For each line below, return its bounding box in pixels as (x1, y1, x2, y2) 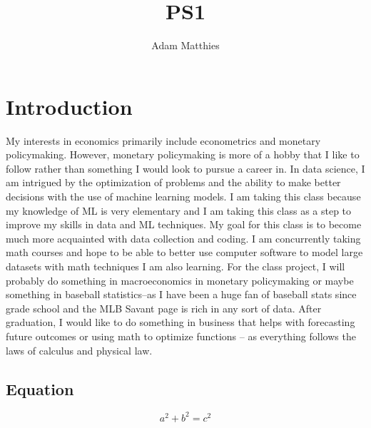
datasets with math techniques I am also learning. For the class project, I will (6, 259, 345, 273)
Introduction (6, 91, 133, 121)
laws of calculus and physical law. (6, 342, 153, 357)
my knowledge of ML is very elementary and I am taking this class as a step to (6, 203, 352, 218)
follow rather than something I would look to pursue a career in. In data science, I (6, 160, 365, 175)
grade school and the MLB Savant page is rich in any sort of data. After (6, 300, 322, 315)
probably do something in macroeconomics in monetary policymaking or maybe (6, 272, 354, 287)
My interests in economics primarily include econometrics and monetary (6, 133, 321, 148)
